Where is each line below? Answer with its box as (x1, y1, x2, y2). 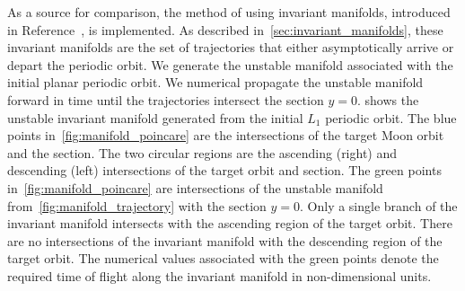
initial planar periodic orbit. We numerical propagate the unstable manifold (7, 73, 424, 92)
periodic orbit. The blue (325, 108, 457, 127)
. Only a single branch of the (300, 196, 458, 215)
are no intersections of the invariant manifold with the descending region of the (7, 231, 443, 250)
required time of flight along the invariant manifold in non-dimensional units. (7, 266, 432, 285)
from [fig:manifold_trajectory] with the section (7, 196, 267, 215)
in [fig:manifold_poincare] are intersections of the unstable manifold (7, 178, 383, 197)
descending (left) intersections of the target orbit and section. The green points (7, 161, 442, 180)
